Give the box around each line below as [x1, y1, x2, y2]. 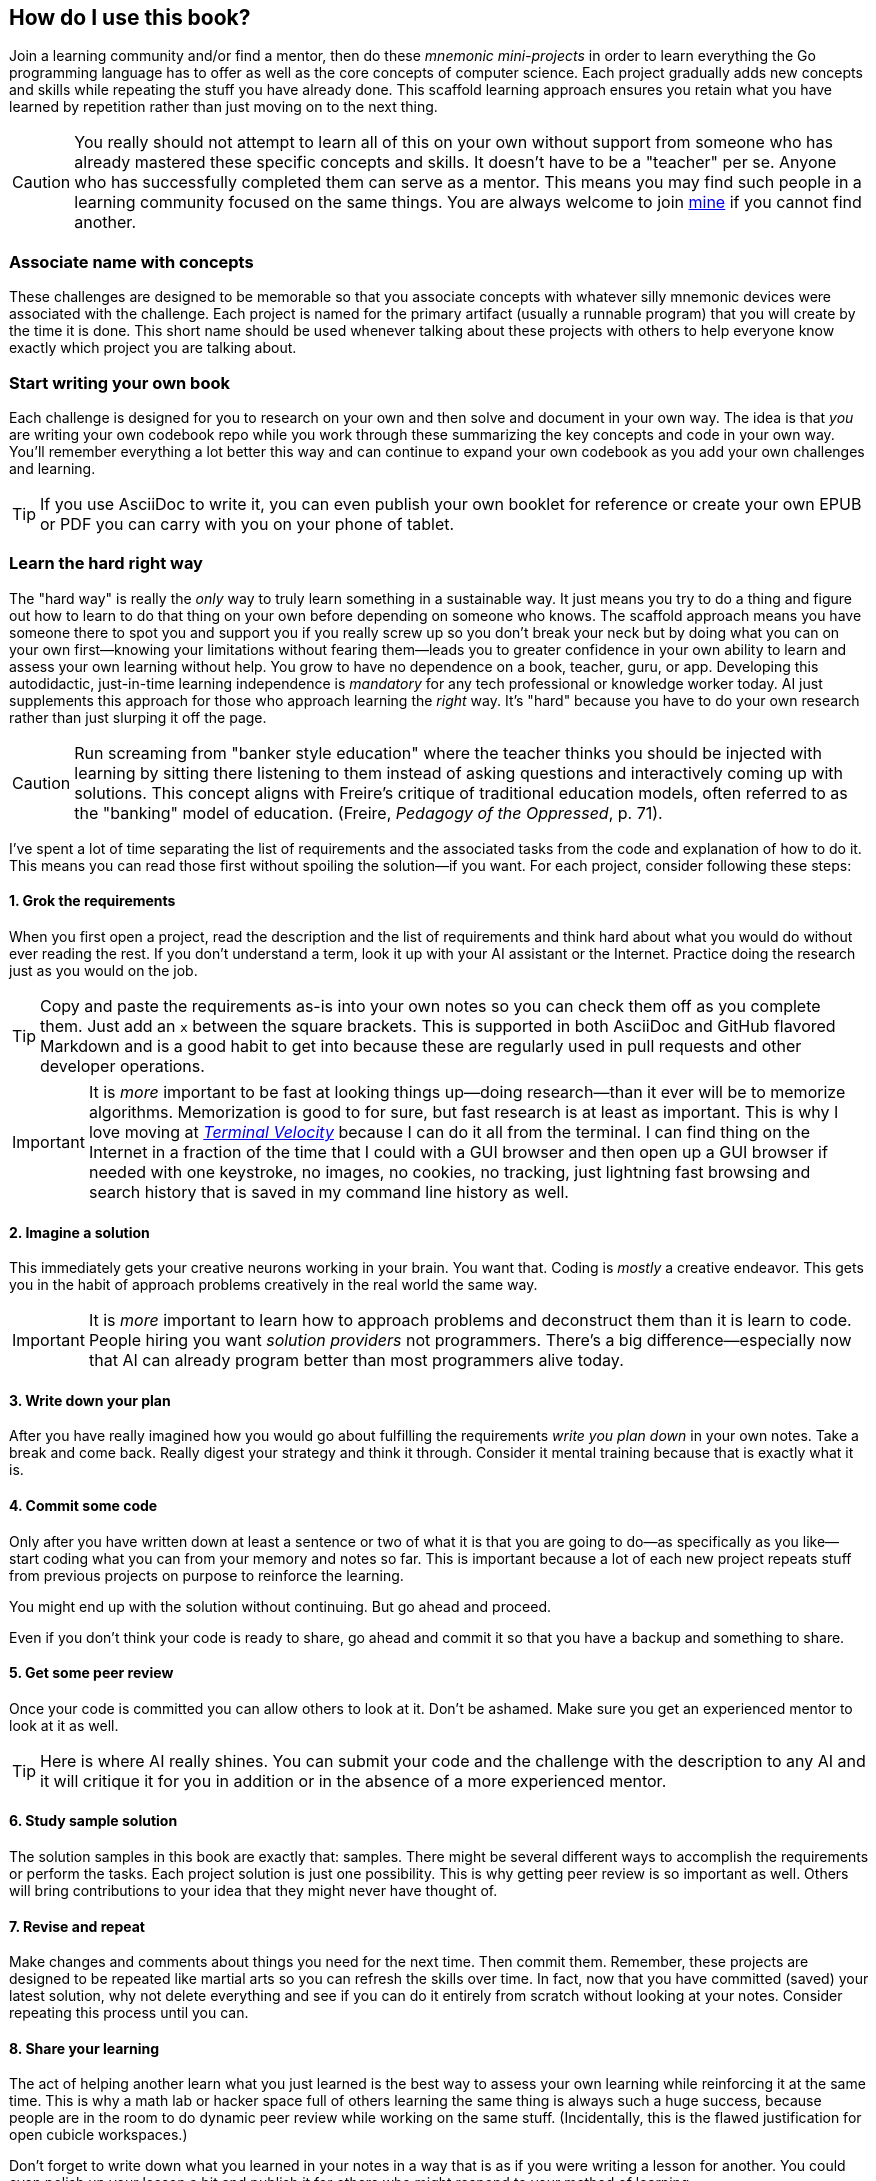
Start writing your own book [9, 372, 230, 393]
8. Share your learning [9, 2039, 160, 2057]
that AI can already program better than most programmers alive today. [88, 1350, 624, 1371]
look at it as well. [9, 1716, 119, 1734]
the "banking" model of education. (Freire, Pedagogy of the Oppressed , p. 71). [74, 802, 663, 823]
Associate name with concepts [9, 251, 254, 272]
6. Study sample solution [9, 1812, 178, 1830]
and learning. [9, 459, 96, 477]
